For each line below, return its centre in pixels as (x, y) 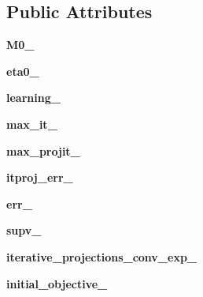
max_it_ (32, 124)
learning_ (33, 98)
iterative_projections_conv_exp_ (102, 256)
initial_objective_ (57, 283)
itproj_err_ (40, 177)
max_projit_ (43, 150)
